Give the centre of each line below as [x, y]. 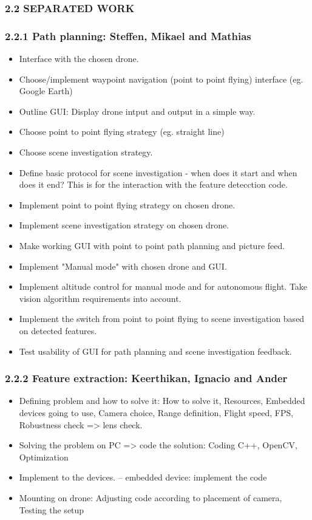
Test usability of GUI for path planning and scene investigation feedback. [155, 351]
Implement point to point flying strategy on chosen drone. [127, 204]
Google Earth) [46, 91]
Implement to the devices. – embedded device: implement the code [143, 477]
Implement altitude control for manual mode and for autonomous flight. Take [163, 286]
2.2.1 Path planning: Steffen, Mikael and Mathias [128, 36]
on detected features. [58, 330]
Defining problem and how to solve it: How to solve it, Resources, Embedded [162, 401]
